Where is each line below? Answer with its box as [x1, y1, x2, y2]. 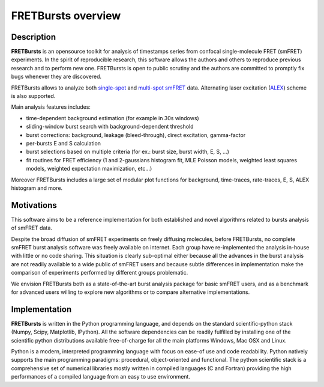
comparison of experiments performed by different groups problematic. [11, 269, 188, 276]
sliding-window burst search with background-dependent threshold [26, 123, 194, 130]
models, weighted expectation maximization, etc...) [26, 165, 152, 172]
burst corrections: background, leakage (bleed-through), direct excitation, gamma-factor [26, 131, 246, 138]
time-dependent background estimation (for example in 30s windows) [26, 114, 199, 121]
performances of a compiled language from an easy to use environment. [11, 373, 190, 380]
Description [11, 32, 56, 42]
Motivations [11, 200, 57, 210]
